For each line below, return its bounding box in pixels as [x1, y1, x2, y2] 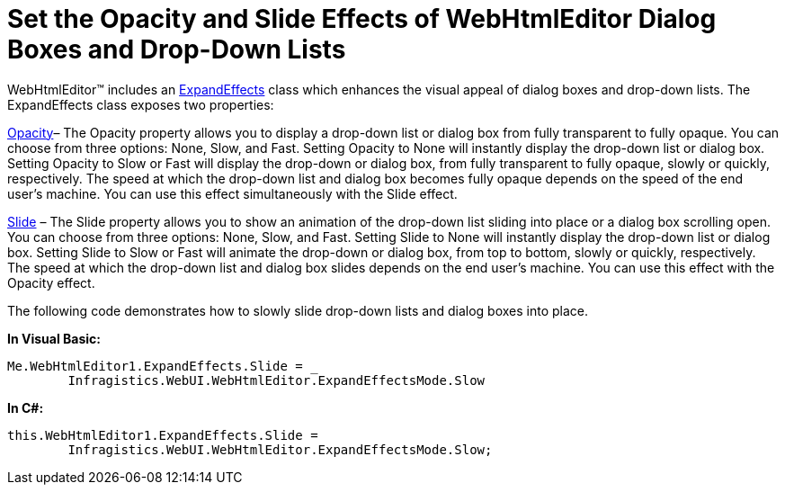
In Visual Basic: [7, 330, 101, 346]
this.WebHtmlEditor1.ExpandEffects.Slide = [7, 427, 318, 443]
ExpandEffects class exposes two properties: [7, 96, 274, 112]
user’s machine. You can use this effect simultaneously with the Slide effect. [7, 185, 458, 201]
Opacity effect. [7, 274, 95, 291]
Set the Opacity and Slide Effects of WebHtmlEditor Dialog [7, 4, 717, 34]
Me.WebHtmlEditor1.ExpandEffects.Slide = [7, 358, 303, 373]
